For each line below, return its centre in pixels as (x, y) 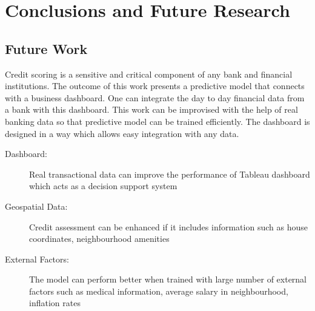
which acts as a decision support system (103, 186)
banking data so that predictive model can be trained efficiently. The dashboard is (157, 121)
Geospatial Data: (36, 206)
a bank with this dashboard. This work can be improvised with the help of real (151, 109)
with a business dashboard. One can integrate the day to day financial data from (155, 97)
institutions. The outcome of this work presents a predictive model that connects (155, 86)
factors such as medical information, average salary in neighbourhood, (159, 291)
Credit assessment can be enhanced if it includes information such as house (168, 226)
